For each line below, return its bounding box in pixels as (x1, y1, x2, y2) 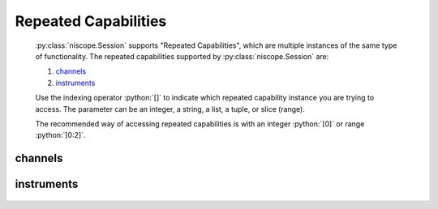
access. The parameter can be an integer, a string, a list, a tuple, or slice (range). (35, 104, 306, 113)
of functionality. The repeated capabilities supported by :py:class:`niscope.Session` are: (35, 51, 329, 61)
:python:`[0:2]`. (35, 130, 86, 140)
